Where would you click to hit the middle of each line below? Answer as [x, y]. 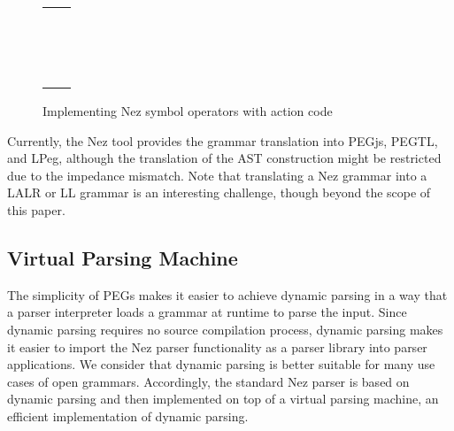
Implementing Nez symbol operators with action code [188, 111]
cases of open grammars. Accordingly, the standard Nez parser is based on [208, 381]
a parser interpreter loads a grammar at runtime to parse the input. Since [207, 312]
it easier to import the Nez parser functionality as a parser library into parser [217, 346]
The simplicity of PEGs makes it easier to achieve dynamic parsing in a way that [227, 294]
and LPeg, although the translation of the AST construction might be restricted [224, 158]
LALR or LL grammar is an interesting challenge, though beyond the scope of [219, 192]
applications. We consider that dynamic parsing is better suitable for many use [221, 364]
